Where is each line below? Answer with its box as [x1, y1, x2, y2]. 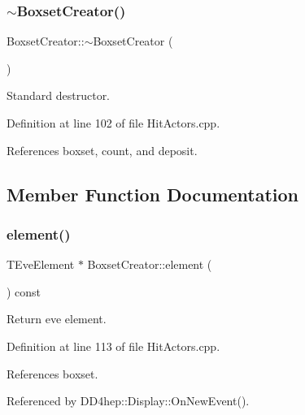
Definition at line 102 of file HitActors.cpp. [7, 115, 220, 131]
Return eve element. [7, 310, 107, 327]
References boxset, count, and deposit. [7, 141, 198, 158]
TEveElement [7, 256, 75, 273]
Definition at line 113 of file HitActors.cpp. [7, 337, 220, 354]
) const [7, 283, 41, 300]
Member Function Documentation [7, 181, 299, 206]
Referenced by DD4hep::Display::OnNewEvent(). [7, 392, 250, 409]
